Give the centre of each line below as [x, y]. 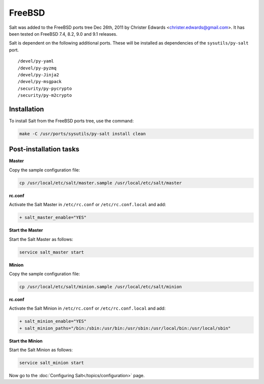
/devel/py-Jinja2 [38, 75]
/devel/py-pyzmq [37, 68]
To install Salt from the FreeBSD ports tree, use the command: [71, 121]
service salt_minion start [52, 363]
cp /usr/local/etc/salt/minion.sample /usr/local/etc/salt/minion [100, 287]
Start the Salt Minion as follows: [41, 350]
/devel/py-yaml [36, 61]
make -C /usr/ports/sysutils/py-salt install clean [83, 134]
